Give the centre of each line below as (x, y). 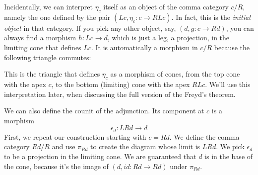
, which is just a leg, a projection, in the (168, 38)
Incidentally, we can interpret (48, 6)
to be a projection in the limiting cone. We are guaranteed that (100, 156)
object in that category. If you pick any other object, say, (90, 28)
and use (64, 146)
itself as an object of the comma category (166, 6)
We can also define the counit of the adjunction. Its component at (104, 111)
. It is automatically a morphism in (144, 47)
